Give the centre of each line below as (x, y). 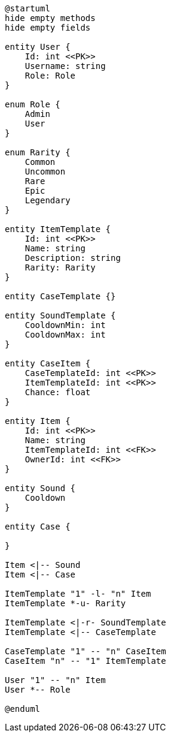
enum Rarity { (38, 152)
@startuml (28, 8)
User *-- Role (38, 690)
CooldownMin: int (65, 325)
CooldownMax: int (65, 335)
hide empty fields (48, 28)
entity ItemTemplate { (58, 229)
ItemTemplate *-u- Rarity (65, 603)
